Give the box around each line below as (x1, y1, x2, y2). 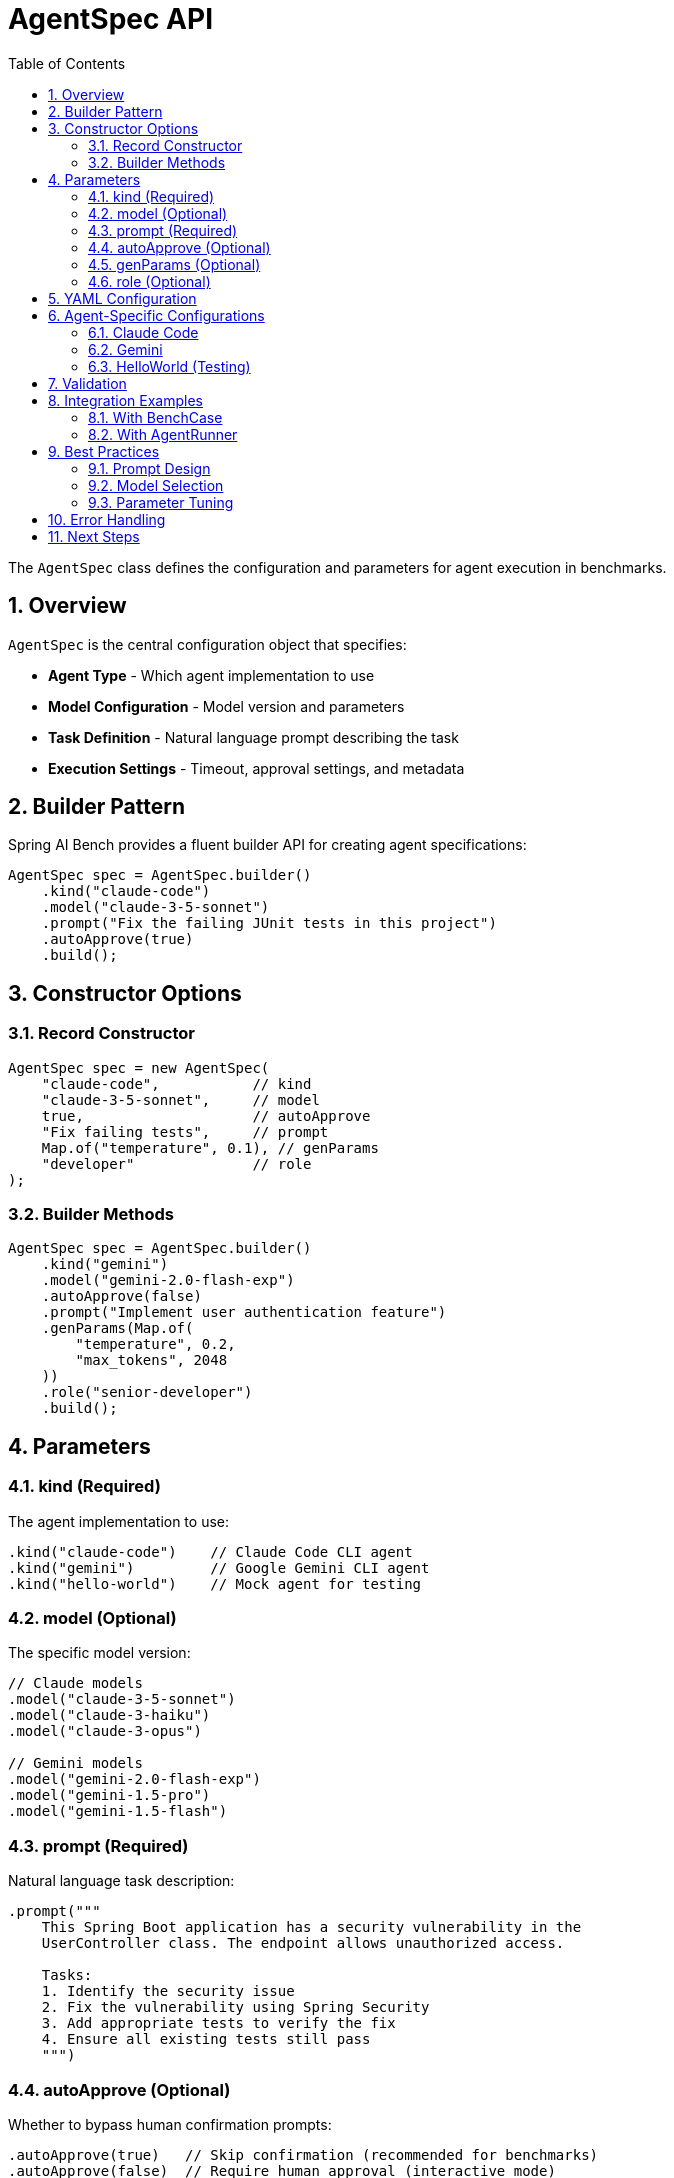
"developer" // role (41, 1155, 312, 1172)
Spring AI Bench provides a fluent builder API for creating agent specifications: (8, 836, 527, 854)
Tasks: (41, 1967, 93, 1984)
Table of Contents (8, 54, 126, 72)
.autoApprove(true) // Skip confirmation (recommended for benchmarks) (8, 2146, 599, 2163)
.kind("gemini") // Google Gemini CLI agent (8, 1559, 430, 1576)
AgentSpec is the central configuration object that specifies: (8, 635, 407, 653)
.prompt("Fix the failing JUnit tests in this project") (41, 915, 497, 932)
